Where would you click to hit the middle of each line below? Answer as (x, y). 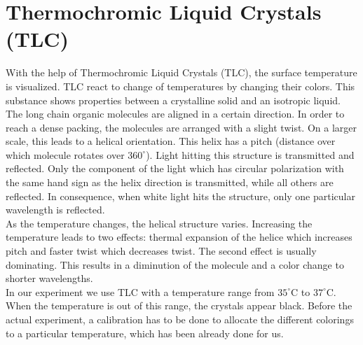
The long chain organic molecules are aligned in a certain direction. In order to (175, 114)
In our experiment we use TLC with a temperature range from (140, 291)
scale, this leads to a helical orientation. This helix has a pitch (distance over (171, 141)
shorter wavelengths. (49, 278)
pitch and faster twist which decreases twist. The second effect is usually (161, 251)
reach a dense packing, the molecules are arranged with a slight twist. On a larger (181, 127)
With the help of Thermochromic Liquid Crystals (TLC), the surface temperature (181, 72)
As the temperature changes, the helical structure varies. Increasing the (159, 223)
